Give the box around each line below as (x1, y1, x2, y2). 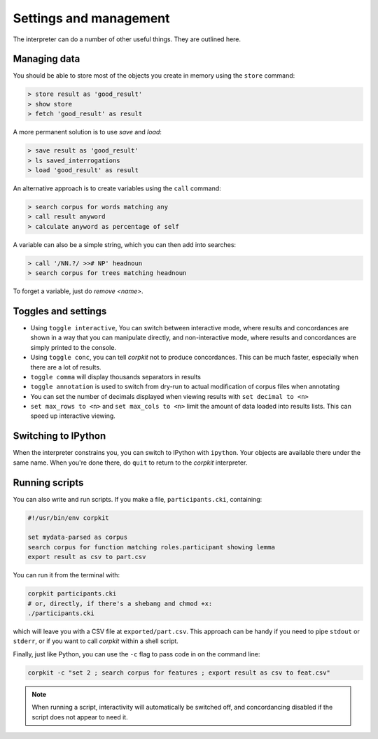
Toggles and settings (13, 305, 107, 317)
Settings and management (13, 10, 170, 26)
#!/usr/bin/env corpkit (27, 514, 110, 521)
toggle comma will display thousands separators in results (30, 372, 201, 381)
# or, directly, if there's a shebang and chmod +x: (27, 599, 213, 607)
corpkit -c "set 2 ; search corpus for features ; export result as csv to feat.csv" (27, 668, 330, 677)
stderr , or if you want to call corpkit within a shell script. (13, 637, 178, 645)
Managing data (13, 53, 80, 65)
